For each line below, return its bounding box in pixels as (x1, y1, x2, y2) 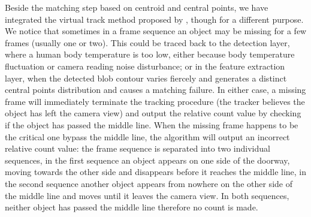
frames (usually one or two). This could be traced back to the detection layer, (5, 36, 290, 49)
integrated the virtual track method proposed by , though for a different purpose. (5, 13, 304, 25)
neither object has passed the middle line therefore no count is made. (5, 201, 258, 213)
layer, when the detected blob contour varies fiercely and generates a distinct (5, 71, 287, 84)
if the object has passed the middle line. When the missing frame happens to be (5, 118, 298, 131)
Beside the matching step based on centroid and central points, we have (5, 1, 268, 13)
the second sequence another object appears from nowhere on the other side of (5, 177, 292, 189)
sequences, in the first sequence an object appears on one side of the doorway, (5, 153, 290, 166)
